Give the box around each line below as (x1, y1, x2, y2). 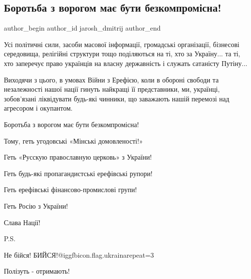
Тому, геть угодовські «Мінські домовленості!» (4, 135, 143, 146)
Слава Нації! (4, 217, 41, 227)
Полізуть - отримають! (4, 266, 70, 276)
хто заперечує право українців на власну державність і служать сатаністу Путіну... (4, 58, 248, 68)
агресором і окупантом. (4, 103, 73, 113)
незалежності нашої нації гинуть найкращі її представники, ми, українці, (4, 84, 220, 94)
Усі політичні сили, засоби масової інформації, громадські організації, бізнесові (4, 39, 239, 49)
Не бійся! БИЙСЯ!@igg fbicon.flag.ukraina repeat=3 (4, 249, 154, 260)
